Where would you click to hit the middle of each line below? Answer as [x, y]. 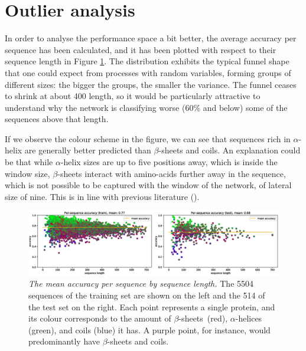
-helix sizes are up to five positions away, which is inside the [169, 162]
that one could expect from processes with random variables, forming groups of [148, 72]
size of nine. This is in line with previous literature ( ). [102, 196]
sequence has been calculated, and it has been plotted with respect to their [141, 49]
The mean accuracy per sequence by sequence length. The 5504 [141, 283]
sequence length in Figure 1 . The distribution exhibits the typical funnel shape [147, 61]
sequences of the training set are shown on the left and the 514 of [147, 295]
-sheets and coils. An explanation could [230, 150]
